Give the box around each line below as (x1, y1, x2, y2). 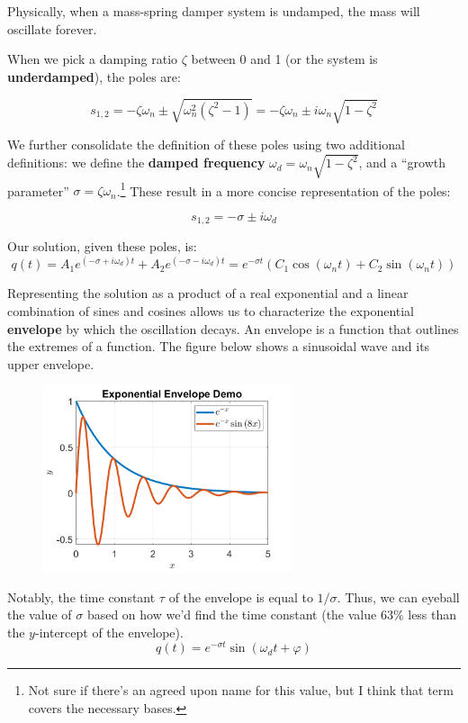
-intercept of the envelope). (34, 622, 184, 641)
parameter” (7, 181, 69, 200)
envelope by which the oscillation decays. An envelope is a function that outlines (7, 319, 459, 338)
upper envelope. (7, 354, 94, 373)
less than (408, 605, 457, 624)
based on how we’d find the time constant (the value (86, 605, 377, 624)
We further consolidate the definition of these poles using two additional (7, 135, 405, 154)
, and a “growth (358, 153, 445, 172)
